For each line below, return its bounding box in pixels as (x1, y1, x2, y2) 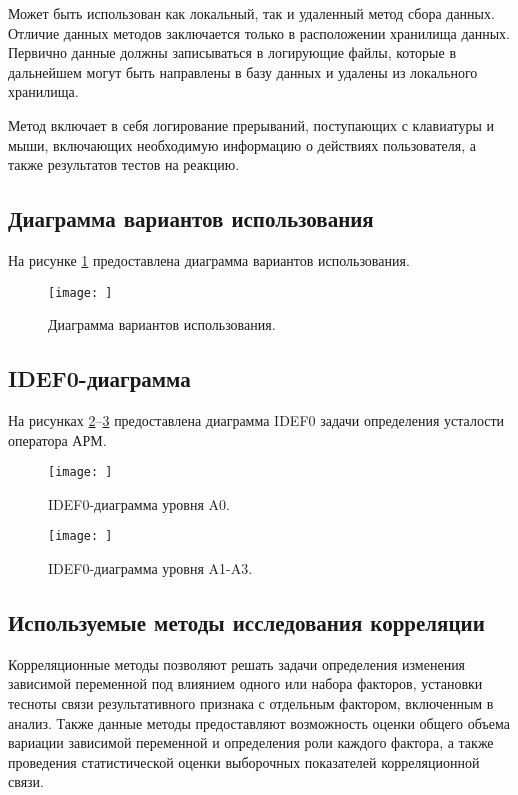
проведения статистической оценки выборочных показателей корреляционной (8, 751, 480, 772)
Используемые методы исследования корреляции (8, 607, 485, 638)
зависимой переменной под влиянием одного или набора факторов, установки (8, 673, 483, 694)
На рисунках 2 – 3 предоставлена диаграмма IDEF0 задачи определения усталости (8, 410, 505, 430)
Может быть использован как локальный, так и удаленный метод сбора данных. (8, 3, 495, 23)
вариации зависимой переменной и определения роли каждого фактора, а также (8, 732, 494, 753)
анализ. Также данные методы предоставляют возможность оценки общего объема (8, 712, 510, 733)
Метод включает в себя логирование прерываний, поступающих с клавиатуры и (8, 114, 495, 135)
